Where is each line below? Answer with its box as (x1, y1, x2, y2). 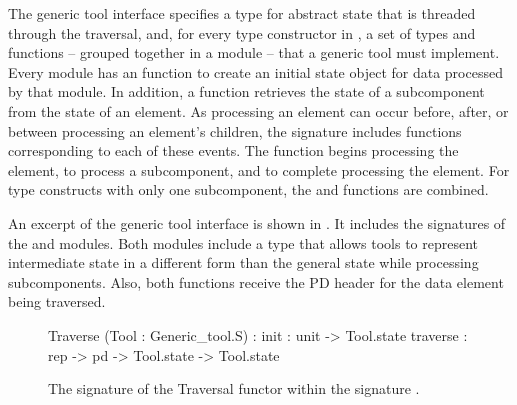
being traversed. (8, 291, 106, 312)
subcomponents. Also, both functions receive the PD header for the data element (8, 271, 504, 292)
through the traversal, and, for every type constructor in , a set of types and (8, 22, 476, 43)
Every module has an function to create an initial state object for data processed (8, 61, 503, 82)
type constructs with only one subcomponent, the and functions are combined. (8, 179, 489, 200)
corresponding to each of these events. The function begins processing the (8, 140, 459, 161)
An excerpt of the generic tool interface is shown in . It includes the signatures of (8, 212, 506, 233)
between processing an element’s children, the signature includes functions (8, 120, 462, 141)
